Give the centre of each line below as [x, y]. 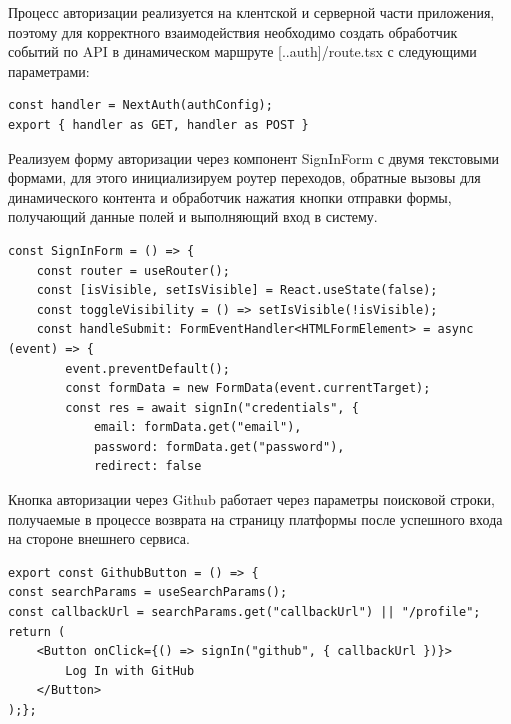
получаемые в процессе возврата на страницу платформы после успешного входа [255, 518]
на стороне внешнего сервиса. [99, 538]
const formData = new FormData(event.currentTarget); [248, 388]
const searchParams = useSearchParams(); [148, 592]
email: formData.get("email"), [197, 427]
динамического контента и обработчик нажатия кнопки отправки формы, [230, 196]
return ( [37, 631]
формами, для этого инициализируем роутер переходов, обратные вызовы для [244, 177]
